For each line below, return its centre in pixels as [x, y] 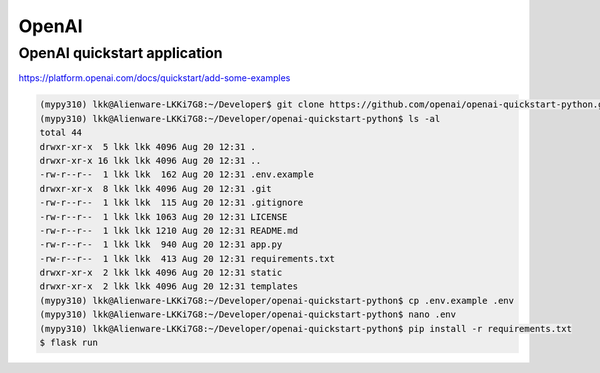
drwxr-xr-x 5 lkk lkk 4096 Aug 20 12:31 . [148, 146]
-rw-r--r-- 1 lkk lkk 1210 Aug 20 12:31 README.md [169, 230]
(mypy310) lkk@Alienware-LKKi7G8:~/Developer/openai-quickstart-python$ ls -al [240, 118]
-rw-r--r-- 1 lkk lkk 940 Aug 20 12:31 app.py [161, 244]
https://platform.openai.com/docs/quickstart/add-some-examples [154, 78]
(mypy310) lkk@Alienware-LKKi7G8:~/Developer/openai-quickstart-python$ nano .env [248, 314]
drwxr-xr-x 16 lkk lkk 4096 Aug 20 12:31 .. [150, 160]
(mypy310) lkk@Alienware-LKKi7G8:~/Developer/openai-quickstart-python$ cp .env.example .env [277, 300]
